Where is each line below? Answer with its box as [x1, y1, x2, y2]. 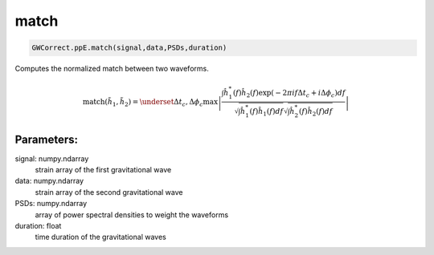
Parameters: [14, 132, 78, 146]
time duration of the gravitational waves [35, 233, 166, 242]
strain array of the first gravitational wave [35, 165, 172, 174]
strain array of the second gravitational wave [35, 187, 183, 196]
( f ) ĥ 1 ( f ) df [249, 107, 284, 118]
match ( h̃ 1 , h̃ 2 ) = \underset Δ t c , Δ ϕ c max [82, 97, 219, 108]
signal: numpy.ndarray [14, 153, 89, 164]
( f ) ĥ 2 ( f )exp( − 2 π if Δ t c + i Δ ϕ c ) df [232, 88, 346, 99]
